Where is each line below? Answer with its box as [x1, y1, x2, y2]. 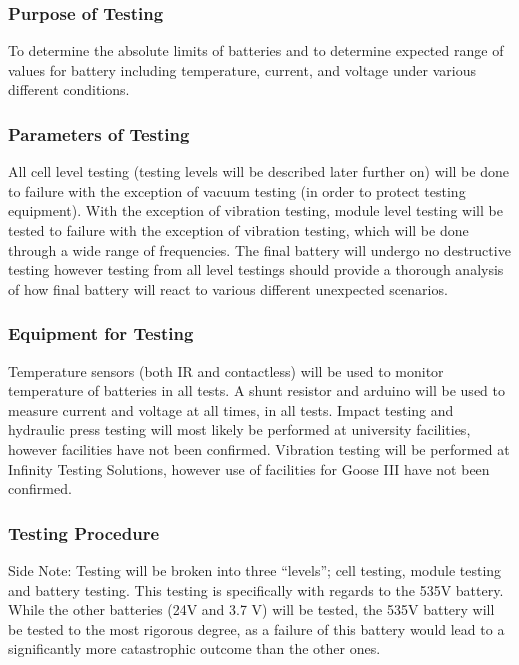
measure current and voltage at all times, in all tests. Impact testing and [8, 399, 454, 420]
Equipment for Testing [8, 321, 194, 346]
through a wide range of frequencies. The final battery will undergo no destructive [8, 239, 511, 260]
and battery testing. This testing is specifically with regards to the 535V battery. [8, 579, 504, 600]
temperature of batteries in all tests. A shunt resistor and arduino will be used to [8, 380, 505, 401]
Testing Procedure [8, 520, 160, 545]
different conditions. [8, 79, 130, 100]
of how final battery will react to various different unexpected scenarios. [8, 278, 448, 299]
